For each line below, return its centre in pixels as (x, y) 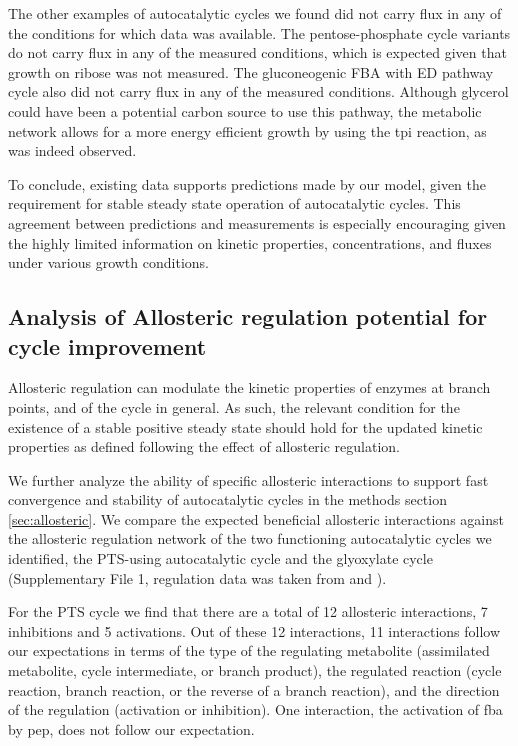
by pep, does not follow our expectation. (131, 728)
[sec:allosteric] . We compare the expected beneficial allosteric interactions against (256, 518)
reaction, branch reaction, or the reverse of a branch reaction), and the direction (254, 689)
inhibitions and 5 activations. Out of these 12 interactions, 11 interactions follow (254, 630)
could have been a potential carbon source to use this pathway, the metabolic (245, 110)
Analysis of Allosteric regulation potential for (248, 316)
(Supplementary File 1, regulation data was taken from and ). (197, 577)
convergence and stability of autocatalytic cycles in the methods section (227, 499)
